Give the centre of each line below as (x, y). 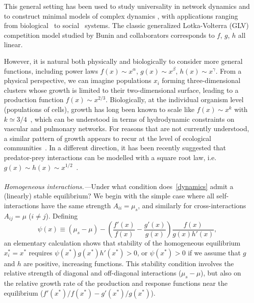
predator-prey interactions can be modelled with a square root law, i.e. (110, 157)
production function (34, 99)
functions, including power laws (51, 70)
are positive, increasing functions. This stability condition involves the (128, 263)
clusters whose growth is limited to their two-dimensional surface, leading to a (121, 90)
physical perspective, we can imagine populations (78, 80)
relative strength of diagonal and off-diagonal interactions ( (93, 273)
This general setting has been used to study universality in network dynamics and (127, 6)
